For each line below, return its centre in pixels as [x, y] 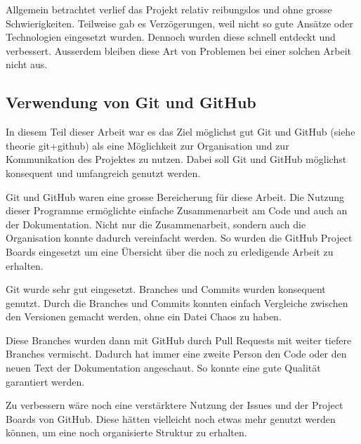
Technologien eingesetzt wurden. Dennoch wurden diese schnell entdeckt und [171, 37]
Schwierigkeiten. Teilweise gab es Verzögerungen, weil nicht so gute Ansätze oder [179, 23]
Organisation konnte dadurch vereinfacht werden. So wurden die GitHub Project [179, 238]
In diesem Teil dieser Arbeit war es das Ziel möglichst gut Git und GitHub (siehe [180, 132]
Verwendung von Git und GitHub [131, 102]
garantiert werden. [45, 381]
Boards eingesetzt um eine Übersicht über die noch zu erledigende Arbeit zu [170, 251]
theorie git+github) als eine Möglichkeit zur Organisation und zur [147, 145]
